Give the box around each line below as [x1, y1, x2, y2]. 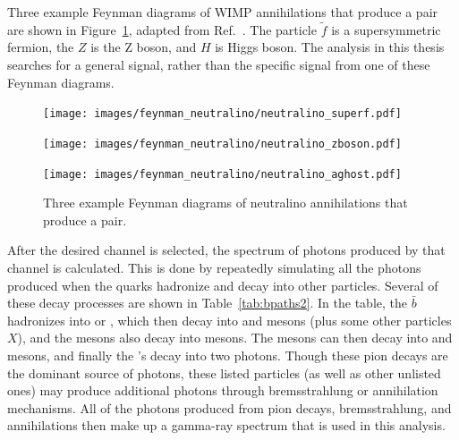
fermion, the [7, 38, 74, 56]
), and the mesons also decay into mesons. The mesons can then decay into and [17, 328, 453, 347]
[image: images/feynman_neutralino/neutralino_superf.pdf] [43, 107, 402, 121]
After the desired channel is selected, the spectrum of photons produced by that [7, 241, 446, 259]
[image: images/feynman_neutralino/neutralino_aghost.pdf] [43, 167, 402, 181]
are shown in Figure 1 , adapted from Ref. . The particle [7, 20, 317, 38]
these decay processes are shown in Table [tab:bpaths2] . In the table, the [7, 293, 407, 312]
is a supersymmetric [331, 20, 441, 38]
